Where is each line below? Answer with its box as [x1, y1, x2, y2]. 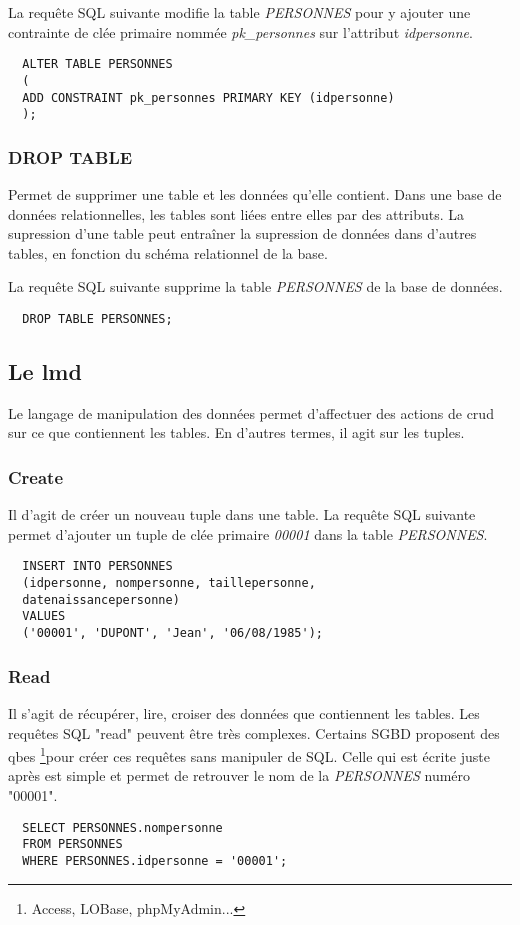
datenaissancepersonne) [22, 592, 180, 607]
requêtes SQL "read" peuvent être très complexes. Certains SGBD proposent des [8, 722, 500, 743]
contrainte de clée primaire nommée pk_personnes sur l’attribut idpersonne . [8, 21, 473, 42]
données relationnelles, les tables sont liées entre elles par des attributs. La [8, 203, 464, 224]
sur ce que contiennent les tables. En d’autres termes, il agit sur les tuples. [8, 422, 465, 443]
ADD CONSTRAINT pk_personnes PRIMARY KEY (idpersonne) [22, 90, 395, 105]
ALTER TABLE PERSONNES [22, 57, 173, 72]
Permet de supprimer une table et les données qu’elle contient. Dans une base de [8, 184, 502, 205]
